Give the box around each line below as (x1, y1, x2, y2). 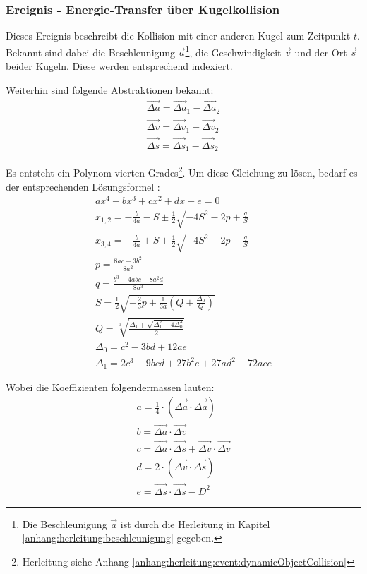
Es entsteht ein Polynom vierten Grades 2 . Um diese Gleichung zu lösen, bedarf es (6, 163, 358, 180)
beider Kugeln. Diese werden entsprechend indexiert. (6, 59, 233, 73)
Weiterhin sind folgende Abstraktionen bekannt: (6, 82, 214, 97)
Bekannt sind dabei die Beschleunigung (6, 44, 176, 59)
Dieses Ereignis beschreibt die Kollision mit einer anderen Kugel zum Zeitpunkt (6, 28, 351, 43)
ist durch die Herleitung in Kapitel (120, 516, 270, 531)
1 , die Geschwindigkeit (185, 42, 282, 59)
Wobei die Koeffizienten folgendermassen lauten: (6, 380, 215, 395)
